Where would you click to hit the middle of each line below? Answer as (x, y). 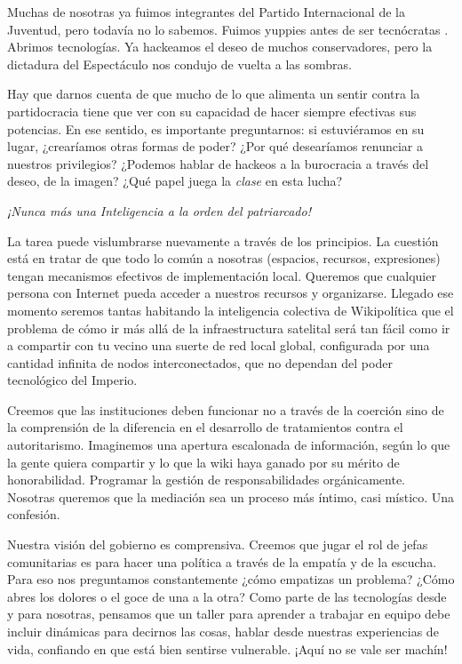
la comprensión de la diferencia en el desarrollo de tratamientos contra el (205, 427)
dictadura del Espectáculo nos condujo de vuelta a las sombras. (179, 64)
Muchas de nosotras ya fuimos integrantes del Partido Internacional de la (206, 12)
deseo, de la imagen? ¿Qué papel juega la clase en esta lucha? (175, 181)
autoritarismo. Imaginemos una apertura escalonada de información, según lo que (229, 445)
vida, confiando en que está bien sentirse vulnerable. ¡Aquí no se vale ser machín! (227, 648)
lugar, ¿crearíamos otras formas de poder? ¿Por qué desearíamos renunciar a (215, 146)
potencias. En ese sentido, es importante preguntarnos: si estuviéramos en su (216, 128)
